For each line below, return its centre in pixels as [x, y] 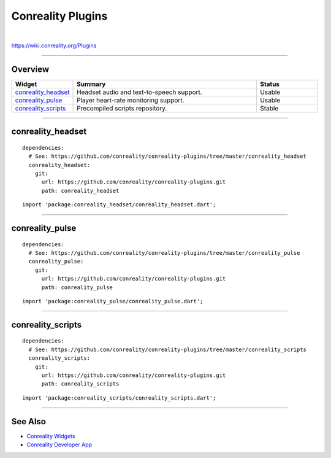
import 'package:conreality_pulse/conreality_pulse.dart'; [113, 301]
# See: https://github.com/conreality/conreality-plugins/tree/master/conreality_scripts [167, 349]
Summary [91, 84]
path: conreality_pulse [77, 287]
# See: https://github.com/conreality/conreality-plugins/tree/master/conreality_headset [167, 156]
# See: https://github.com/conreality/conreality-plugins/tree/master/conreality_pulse [164, 253]
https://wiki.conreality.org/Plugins [54, 45]
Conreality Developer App [59, 444]
